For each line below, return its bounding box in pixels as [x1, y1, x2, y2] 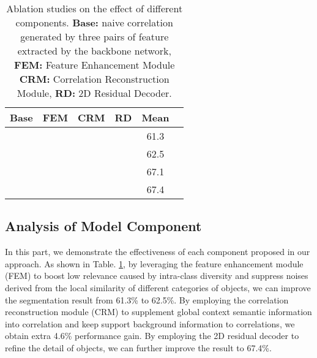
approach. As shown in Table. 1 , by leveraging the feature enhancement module [5, 257, 304, 270]
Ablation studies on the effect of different [6, 1, 183, 15]
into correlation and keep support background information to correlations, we [5, 317, 295, 330]
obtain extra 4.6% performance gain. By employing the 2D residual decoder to [5, 329, 299, 342]
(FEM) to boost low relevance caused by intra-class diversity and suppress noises [5, 269, 308, 282]
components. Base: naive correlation [15, 15, 173, 29]
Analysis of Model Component [5, 216, 202, 235]
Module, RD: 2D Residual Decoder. [17, 86, 172, 100]
